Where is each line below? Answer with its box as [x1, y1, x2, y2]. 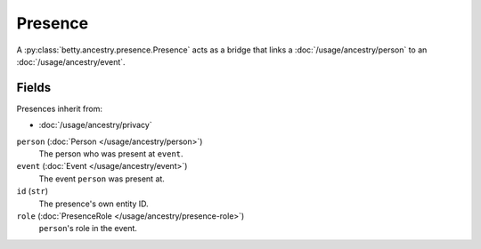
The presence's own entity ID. [38, 198, 149, 209]
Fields [16, 80, 52, 95]
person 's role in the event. [38, 223, 138, 234]
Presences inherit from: [16, 103, 102, 114]
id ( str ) [16, 186, 49, 197]
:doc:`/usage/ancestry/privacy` [38, 120, 152, 131]
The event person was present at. [38, 173, 165, 184]
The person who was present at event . [38, 149, 183, 159]
